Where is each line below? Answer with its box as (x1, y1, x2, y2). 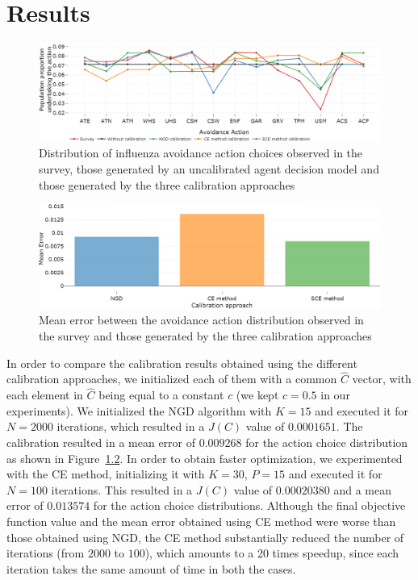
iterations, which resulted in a (56, 418, 205, 435)
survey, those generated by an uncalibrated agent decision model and (39, 161, 379, 177)
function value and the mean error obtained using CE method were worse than (6, 512, 396, 529)
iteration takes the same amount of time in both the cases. (6, 560, 296, 577)
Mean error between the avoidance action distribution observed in (39, 311, 364, 328)
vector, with (352, 370, 412, 387)
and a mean (333, 481, 391, 498)
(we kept (236, 386, 279, 403)
